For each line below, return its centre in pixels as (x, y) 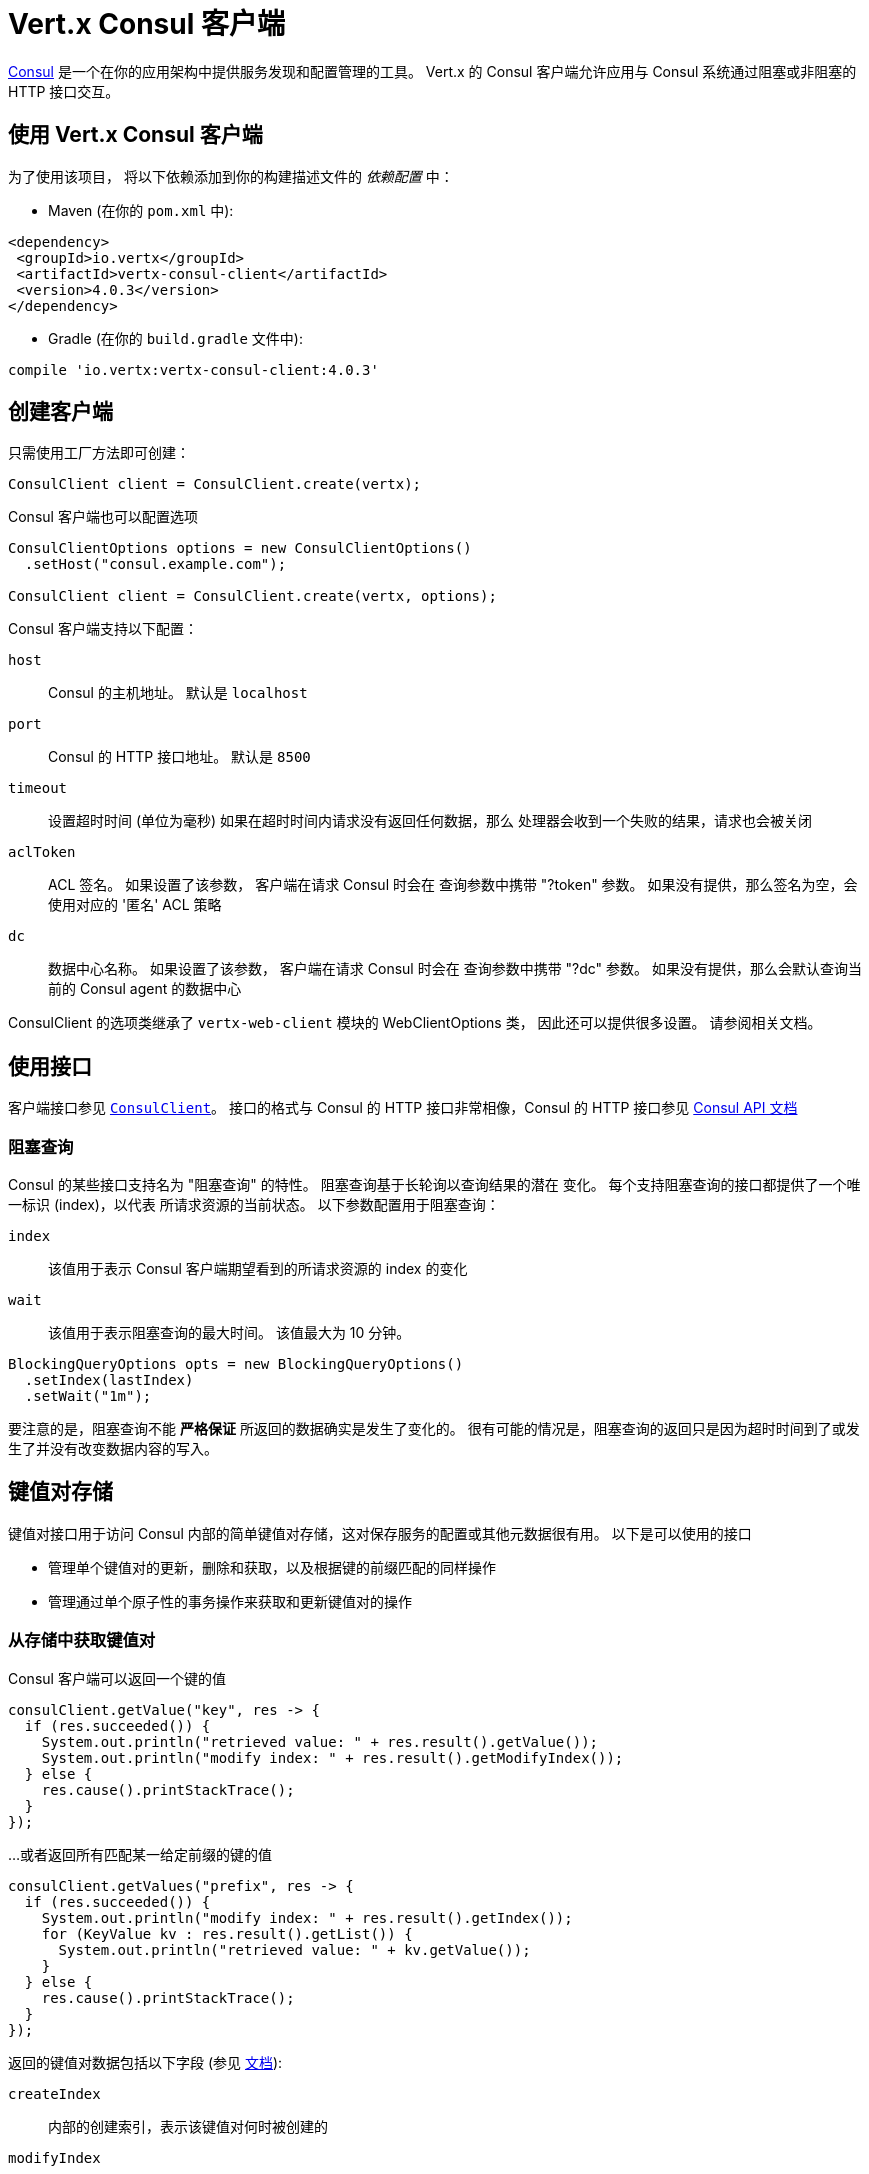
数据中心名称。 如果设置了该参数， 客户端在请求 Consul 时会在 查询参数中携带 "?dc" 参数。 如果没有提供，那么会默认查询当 (455, 969)
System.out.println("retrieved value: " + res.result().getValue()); (320, 1741)
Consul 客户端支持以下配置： (103, 629)
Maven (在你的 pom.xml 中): (141, 210)
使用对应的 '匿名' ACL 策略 (135, 905)
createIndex (54, 2093)
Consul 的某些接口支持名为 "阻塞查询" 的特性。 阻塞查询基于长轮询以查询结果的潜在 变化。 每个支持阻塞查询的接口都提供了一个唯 (434, 1185)
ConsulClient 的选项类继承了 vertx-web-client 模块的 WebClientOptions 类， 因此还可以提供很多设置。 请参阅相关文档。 (415, 1023)
